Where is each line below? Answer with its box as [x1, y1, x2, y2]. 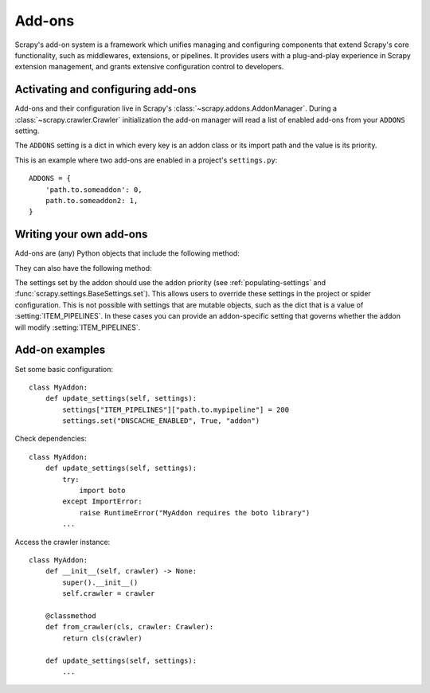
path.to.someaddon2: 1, [45, 196, 139, 205]
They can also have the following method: [14, 263, 152, 272]
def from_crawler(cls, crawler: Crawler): [45, 622, 214, 632]
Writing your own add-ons [14, 228, 148, 241]
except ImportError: [62, 497, 143, 506]
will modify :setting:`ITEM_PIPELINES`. [14, 323, 141, 332]
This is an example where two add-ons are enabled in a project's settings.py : [14, 155, 278, 165]
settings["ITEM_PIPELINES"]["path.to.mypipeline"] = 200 [62, 405, 290, 414]
